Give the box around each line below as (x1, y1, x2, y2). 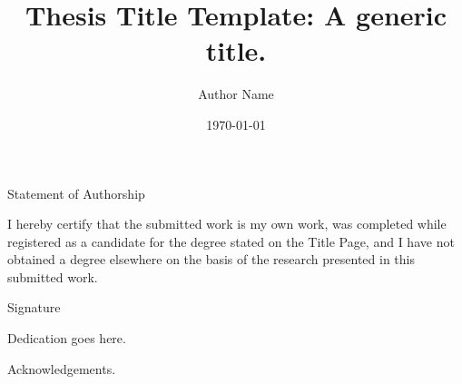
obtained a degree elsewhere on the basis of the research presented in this (7, 250, 415, 269)
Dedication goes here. (7, 329, 126, 348)
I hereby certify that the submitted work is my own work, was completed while (7, 214, 447, 233)
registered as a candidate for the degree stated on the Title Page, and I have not (7, 231, 455, 251)
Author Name (198, 84, 274, 103)
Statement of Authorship (7, 183, 145, 202)
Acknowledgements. (7, 359, 116, 378)
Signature (7, 298, 61, 317)
